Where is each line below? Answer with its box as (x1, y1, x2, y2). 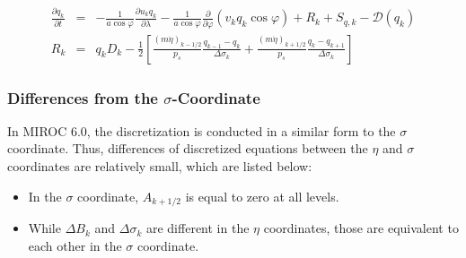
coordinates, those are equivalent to (263, 219, 459, 237)
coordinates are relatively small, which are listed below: (7, 157, 312, 176)
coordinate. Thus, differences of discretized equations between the (7, 139, 368, 158)
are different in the (145, 219, 250, 237)
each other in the (28, 236, 122, 254)
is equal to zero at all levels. (185, 186, 339, 205)
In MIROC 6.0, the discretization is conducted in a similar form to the (7, 121, 396, 140)
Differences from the (7, 86, 158, 108)
